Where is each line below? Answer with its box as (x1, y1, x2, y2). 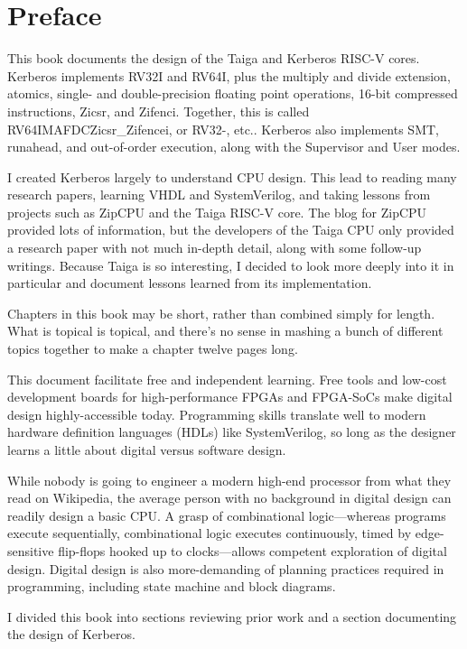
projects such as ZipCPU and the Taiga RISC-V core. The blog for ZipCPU (7, 202, 427, 221)
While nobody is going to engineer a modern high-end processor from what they (7, 470, 452, 489)
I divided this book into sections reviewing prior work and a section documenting (7, 607, 457, 626)
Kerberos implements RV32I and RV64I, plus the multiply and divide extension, (7, 66, 451, 85)
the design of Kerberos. (7, 625, 135, 644)
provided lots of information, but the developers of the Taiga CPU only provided (7, 220, 454, 239)
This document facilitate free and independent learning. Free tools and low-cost (7, 369, 447, 388)
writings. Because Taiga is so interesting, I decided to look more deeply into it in (7, 255, 454, 274)
